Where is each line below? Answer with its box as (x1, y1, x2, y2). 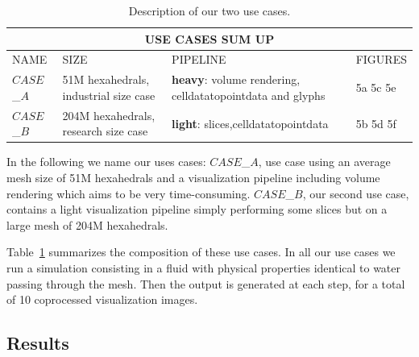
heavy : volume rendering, (172, 71, 301, 88)
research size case (62, 122, 148, 139)
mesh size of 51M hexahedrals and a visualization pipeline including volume (6, 169, 380, 185)
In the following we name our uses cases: (6, 153, 206, 170)
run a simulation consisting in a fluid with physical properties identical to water (6, 259, 401, 276)
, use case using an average (258, 153, 391, 170)
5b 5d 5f (355, 114, 396, 131)
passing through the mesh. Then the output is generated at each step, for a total (6, 275, 405, 292)
